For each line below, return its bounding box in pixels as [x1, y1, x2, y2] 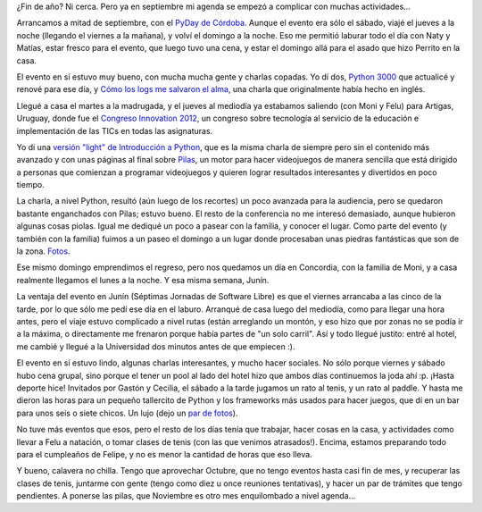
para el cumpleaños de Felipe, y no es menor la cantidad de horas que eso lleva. [16, 449, 312, 459]
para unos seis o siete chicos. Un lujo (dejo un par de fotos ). [16, 407, 238, 418]
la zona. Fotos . [16, 246, 71, 256]
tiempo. [16, 180, 45, 190]
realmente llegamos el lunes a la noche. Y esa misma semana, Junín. [16, 274, 270, 285]
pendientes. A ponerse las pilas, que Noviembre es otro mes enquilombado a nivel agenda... [16, 491, 356, 501]
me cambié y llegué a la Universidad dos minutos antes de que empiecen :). [16, 340, 295, 352]
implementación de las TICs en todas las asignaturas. [16, 125, 213, 136]
